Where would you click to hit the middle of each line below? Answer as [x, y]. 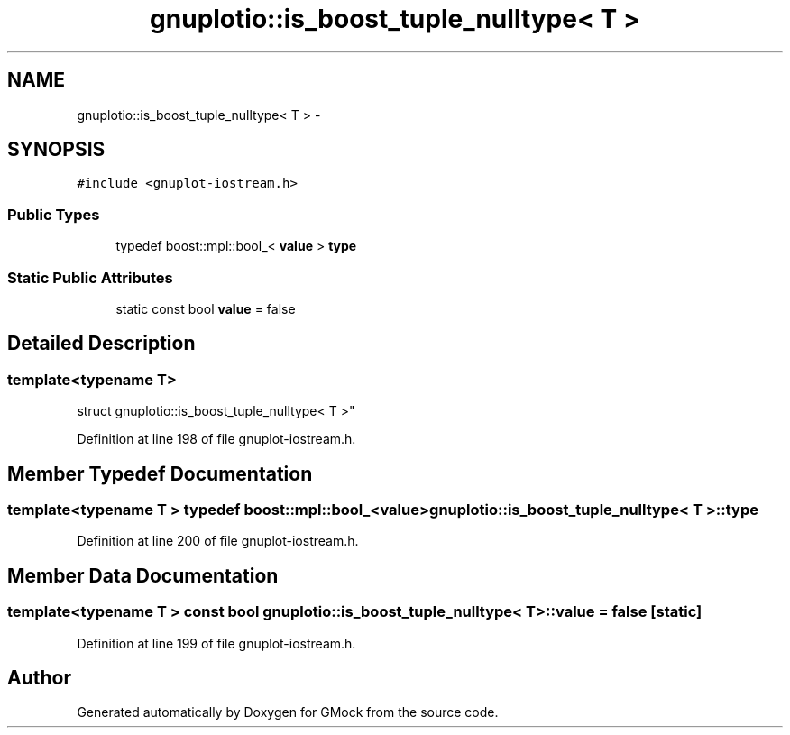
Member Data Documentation [143, 575]
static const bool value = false [206, 308]
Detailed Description [101, 344]
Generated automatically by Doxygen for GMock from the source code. [288, 712]
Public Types [54, 214]
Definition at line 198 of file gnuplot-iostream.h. [216, 439]
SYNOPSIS [56, 150]
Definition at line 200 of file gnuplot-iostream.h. [218, 541]
